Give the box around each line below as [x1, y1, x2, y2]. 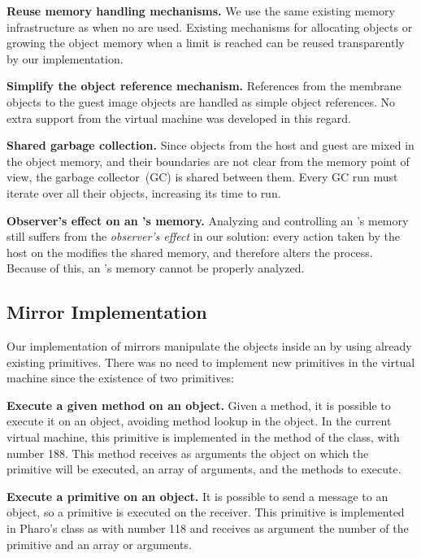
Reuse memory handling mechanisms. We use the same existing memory [7, 2, 395, 19]
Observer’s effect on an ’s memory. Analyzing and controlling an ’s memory [7, 211, 409, 229]
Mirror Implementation [7, 299, 207, 325]
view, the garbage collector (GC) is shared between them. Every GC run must [7, 168, 398, 185]
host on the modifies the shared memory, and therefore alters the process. [7, 243, 373, 260]
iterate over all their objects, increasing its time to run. [7, 184, 281, 201]
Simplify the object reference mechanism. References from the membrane [7, 77, 401, 94]
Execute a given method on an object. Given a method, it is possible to [7, 396, 391, 413]
